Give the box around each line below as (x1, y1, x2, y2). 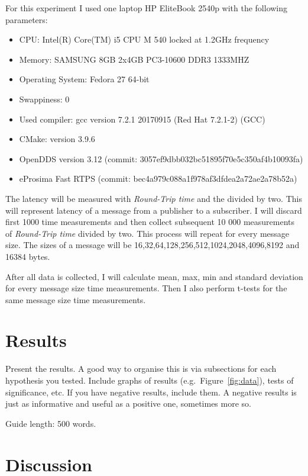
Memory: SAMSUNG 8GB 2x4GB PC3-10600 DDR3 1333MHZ (19, 53, 249, 65)
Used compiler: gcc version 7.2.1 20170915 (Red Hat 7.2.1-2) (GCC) (19, 112, 265, 125)
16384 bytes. (5, 250, 50, 262)
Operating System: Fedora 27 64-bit (19, 73, 150, 85)
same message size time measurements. (5, 293, 146, 305)
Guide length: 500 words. (5, 417, 96, 429)
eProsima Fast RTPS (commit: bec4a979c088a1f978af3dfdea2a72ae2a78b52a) (19, 172, 297, 185)
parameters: (5, 13, 48, 25)
